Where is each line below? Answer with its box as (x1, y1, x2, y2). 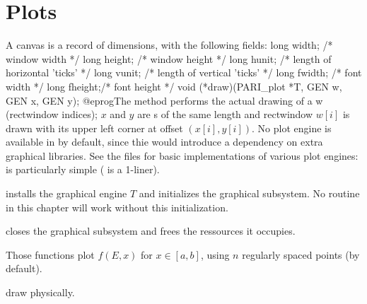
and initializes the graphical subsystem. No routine (139, 186, 360, 201)
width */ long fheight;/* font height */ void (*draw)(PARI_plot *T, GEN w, (6, 78, 342, 93)
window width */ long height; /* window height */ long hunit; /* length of (6, 51, 332, 66)
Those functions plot (6, 247, 95, 262)
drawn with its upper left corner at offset (6, 120, 183, 135)
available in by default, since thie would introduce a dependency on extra (6, 134, 323, 149)
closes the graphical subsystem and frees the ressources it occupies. (6, 223, 296, 238)
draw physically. (6, 285, 75, 300)
